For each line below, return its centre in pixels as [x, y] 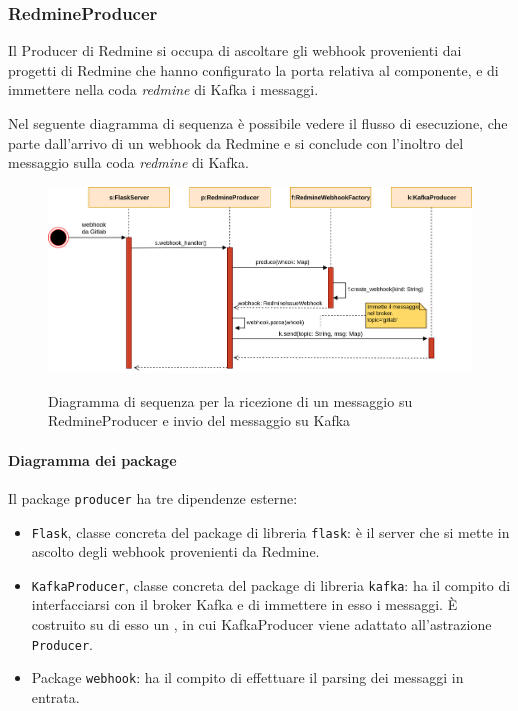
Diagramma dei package [92, 459]
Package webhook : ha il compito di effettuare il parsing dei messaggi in [247, 677]
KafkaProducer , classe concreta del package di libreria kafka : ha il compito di [271, 584]
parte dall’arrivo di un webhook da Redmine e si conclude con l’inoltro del [236, 142]
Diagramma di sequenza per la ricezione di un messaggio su [230, 400]
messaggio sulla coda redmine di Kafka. [128, 162]
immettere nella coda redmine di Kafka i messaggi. [163, 89]
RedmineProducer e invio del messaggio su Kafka [199, 420]
